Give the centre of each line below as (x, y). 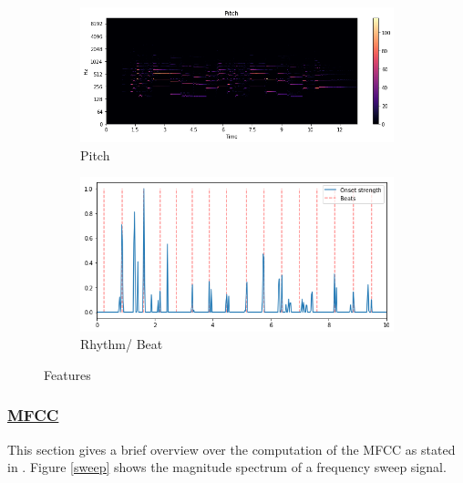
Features (67, 374)
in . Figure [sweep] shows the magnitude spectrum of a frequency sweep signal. (227, 467)
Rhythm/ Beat (122, 344)
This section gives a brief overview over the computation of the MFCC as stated (231, 449)
